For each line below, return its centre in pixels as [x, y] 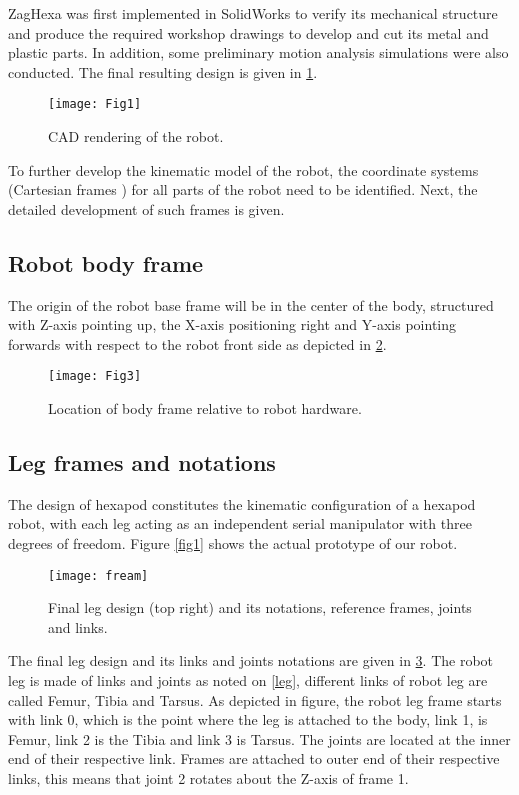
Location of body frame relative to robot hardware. [205, 408]
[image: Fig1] [95, 104]
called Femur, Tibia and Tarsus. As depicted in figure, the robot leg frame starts [255, 699]
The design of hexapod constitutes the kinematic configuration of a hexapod [242, 503]
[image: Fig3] [95, 376]
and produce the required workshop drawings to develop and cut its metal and [248, 32]
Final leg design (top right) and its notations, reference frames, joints [260, 607]
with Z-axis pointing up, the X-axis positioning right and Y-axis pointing [232, 324]
